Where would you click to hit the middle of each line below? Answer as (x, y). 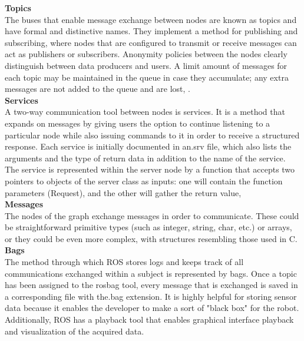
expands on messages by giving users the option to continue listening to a (138, 123)
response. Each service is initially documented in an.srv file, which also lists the (148, 146)
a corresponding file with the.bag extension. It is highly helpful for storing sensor (151, 296)
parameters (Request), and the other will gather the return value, (123, 192)
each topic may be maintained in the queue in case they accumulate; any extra (147, 77)
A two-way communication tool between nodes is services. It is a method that (145, 112)
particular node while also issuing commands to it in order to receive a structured (152, 135)
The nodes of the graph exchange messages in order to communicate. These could (152, 215)
